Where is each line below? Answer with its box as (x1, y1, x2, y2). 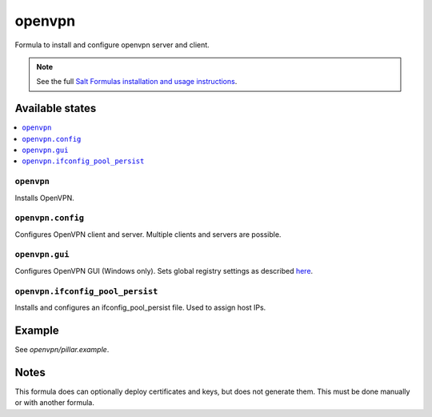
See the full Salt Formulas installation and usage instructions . (36, 77, 238, 86)
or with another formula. (14, 398, 95, 407)
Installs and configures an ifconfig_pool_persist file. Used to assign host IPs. (14, 303, 266, 312)
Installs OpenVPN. (14, 193, 75, 202)
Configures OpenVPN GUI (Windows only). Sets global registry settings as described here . (14, 266, 314, 275)
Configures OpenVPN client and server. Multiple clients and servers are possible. (14, 229, 282, 239)
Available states (14, 102, 97, 115)
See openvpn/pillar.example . (14, 344, 110, 354)
